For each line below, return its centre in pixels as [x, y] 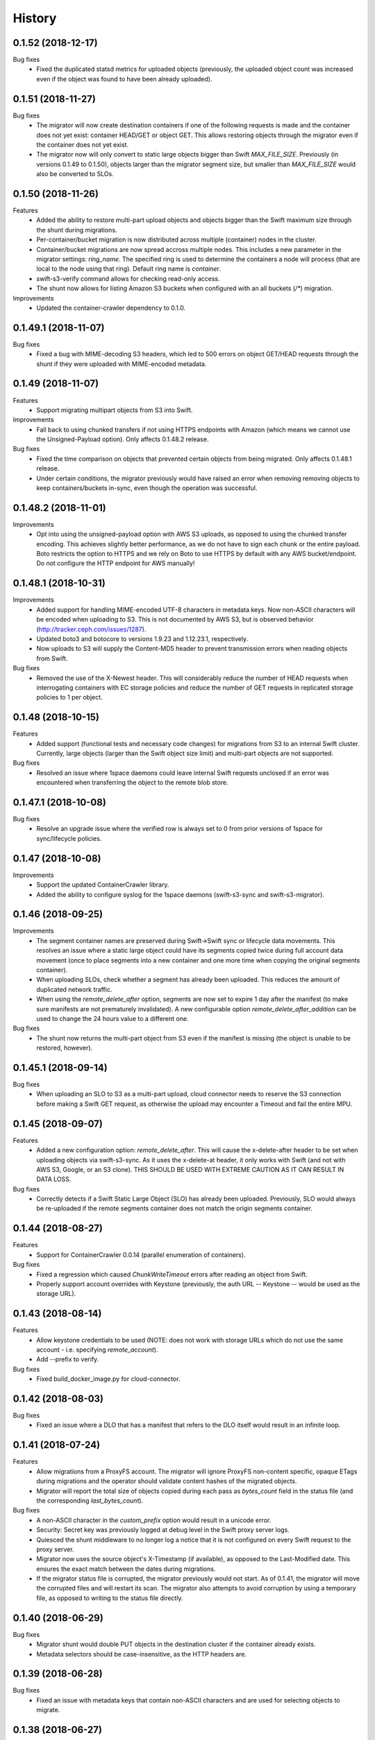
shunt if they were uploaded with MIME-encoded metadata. [122, 364]
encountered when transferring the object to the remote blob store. [132, 782]
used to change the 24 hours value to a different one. [112, 1018]
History [35, 18]
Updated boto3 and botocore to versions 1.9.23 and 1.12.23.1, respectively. [142, 639]
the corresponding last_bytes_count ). [90, 1501]
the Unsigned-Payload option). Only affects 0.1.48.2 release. [123, 439]
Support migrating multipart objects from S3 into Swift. [115, 410]
